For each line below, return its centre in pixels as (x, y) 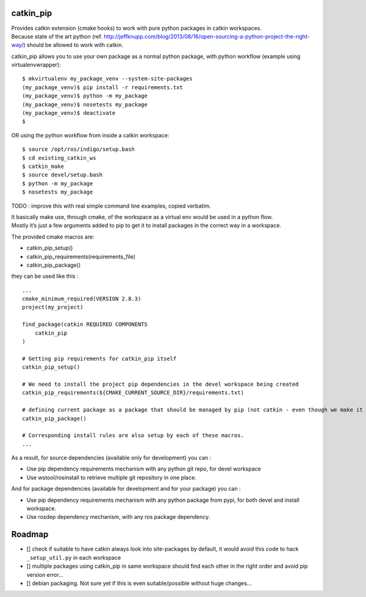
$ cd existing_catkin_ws (59, 158)
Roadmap (30, 534)
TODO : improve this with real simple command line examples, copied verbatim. (111, 206)
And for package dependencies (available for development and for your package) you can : (126, 489)
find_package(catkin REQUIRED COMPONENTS (85, 324)
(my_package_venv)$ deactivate (69, 113)
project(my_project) (53, 307)
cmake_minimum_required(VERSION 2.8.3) (82, 299)
